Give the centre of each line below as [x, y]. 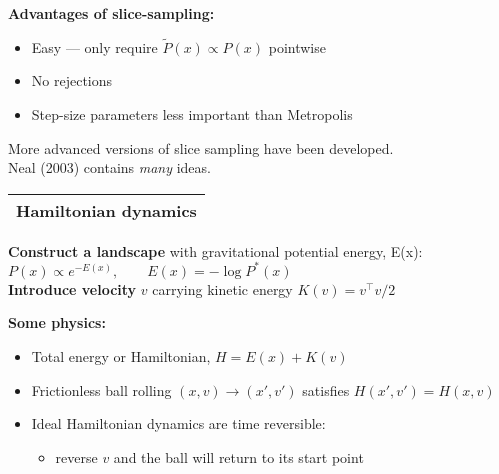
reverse [76, 456]
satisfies [326, 389]
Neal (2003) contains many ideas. [109, 167]
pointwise [297, 46]
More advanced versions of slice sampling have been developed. [201, 147]
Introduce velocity [72, 288]
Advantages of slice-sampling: [111, 13]
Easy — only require [94, 46]
